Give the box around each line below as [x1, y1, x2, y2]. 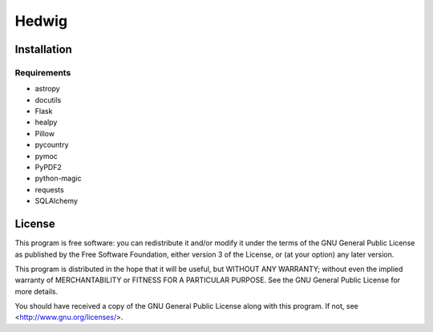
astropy [34, 84, 60, 94]
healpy [34, 117, 58, 128]
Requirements [14, 67, 71, 78]
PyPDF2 [34, 163, 62, 172]
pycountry [34, 140, 69, 150]
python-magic [34, 173, 82, 184]
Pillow [34, 128, 55, 138]
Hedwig [14, 12, 68, 30]
